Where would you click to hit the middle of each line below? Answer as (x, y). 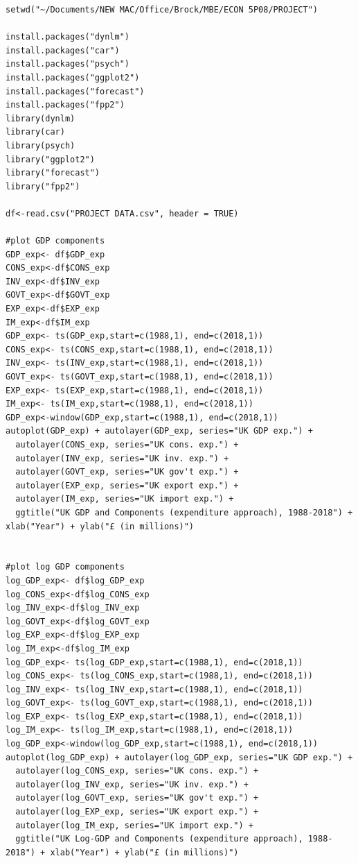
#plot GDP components (55, 241)
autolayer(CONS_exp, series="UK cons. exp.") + (127, 445)
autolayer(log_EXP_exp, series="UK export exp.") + (137, 812)
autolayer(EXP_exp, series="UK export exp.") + (127, 485)
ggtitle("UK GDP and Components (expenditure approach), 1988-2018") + (184, 512)
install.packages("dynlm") (68, 37)
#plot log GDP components (65, 567)
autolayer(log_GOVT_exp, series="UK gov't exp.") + (137, 798)
